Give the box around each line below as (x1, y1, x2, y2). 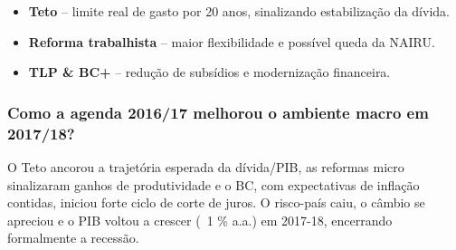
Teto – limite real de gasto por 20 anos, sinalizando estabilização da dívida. (28, 2, 450, 20)
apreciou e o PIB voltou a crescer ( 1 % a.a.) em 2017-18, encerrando (7, 210, 393, 229)
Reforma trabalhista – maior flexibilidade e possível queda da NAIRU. (28, 32, 435, 51)
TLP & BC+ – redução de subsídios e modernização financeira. (28, 62, 391, 82)
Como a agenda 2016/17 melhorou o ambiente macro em (7, 101, 429, 123)
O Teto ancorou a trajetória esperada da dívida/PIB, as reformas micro (7, 157, 404, 176)
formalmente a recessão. (7, 228, 139, 247)
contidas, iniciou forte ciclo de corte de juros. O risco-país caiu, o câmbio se (7, 193, 425, 212)
